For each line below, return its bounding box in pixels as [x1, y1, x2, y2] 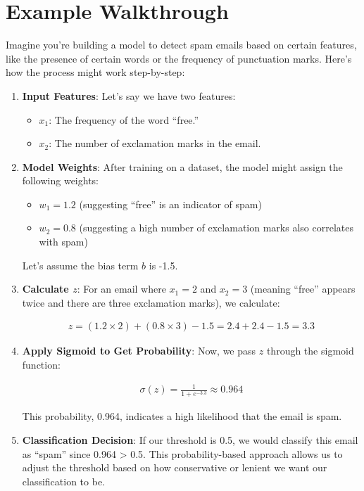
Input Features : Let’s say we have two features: [22, 88, 236, 103]
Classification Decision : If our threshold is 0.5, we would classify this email [22, 432, 358, 447]
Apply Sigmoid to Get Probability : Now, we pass [22, 343, 256, 358]
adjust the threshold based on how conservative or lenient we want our [22, 460, 327, 475]
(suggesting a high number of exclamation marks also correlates [79, 220, 353, 235]
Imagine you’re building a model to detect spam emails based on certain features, [6, 37, 357, 52]
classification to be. [22, 473, 106, 488]
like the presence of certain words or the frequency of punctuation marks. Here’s [6, 51, 352, 65]
